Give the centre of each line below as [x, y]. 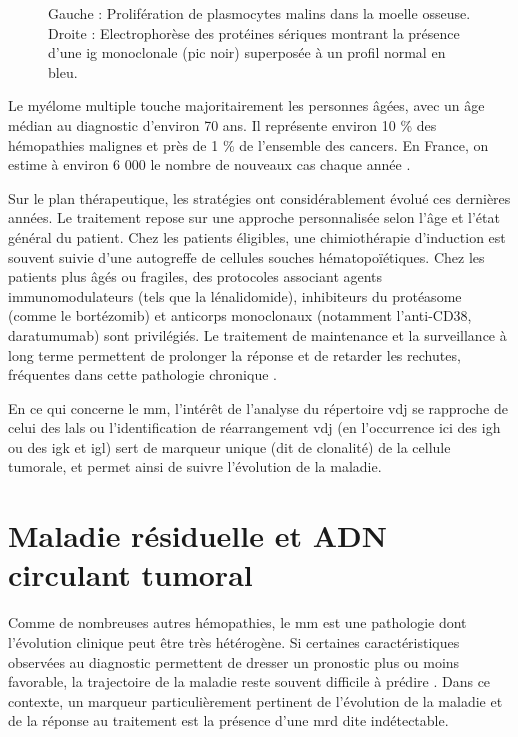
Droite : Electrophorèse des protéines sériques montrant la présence [254, 32]
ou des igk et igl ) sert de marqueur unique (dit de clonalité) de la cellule [229, 446]
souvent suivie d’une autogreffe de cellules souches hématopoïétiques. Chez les [246, 256]
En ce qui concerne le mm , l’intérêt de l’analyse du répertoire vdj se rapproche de [258, 407]
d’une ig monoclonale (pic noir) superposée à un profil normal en [247, 52]
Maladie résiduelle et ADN [197, 535]
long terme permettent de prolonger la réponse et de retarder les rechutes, [234, 354]
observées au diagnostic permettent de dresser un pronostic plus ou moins [234, 661]
